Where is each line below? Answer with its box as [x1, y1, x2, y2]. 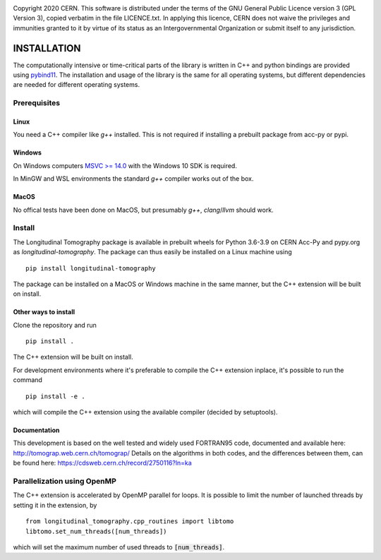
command [13, 376, 42, 384]
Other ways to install [13, 308, 75, 316]
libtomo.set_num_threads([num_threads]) [25, 527, 167, 535]
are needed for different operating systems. [13, 81, 140, 89]
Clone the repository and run [13, 321, 97, 329]
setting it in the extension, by [13, 501, 97, 509]
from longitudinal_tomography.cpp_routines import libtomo [25, 518, 234, 525]
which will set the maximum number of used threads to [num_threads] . [13, 542, 225, 551]
